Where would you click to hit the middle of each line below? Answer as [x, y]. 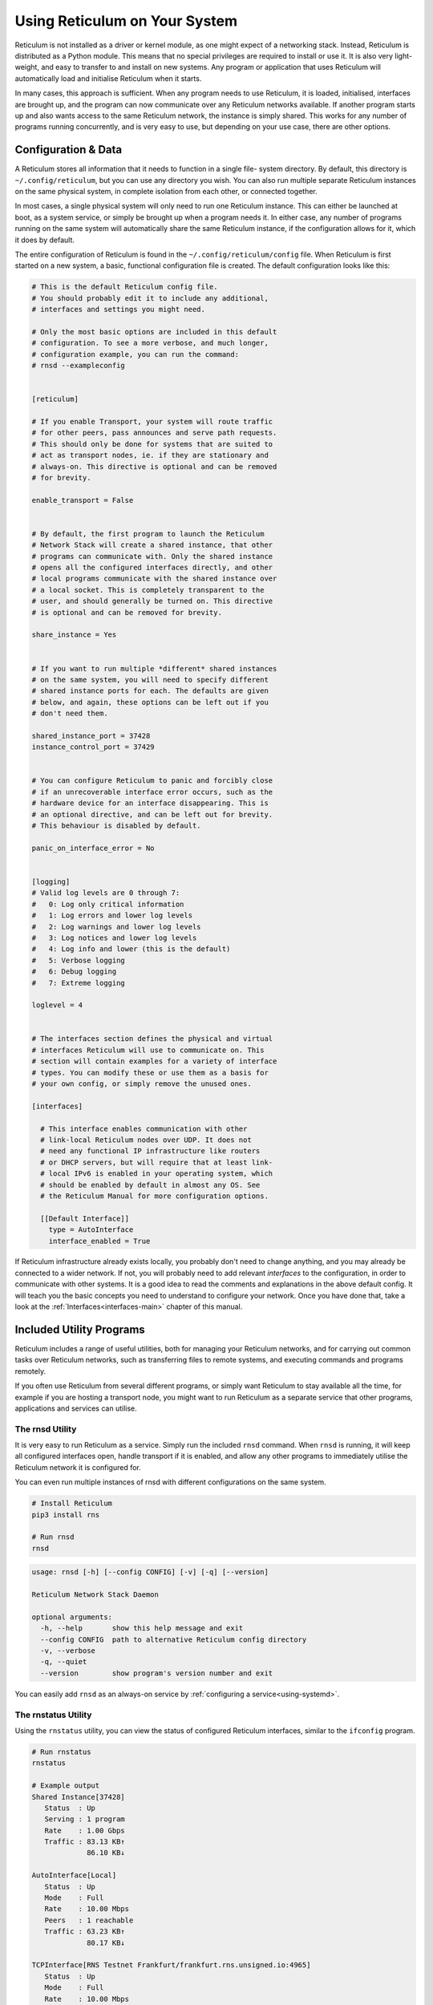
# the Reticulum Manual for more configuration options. [154, 1196]
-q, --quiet [64, 1662]
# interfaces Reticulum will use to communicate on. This [148, 1050]
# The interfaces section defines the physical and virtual [152, 1039]
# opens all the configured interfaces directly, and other [152, 568]
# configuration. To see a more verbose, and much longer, [150, 343]
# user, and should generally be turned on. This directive [152, 601]
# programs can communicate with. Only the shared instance [152, 556]
